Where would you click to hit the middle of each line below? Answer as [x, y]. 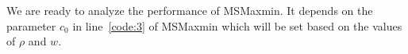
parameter [31, 25]
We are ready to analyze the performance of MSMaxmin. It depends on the [190, 10]
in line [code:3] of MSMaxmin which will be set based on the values [237, 25]
